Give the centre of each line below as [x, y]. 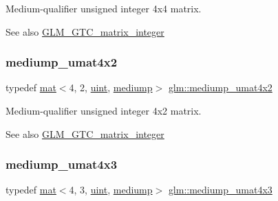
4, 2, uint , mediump [111, 87]
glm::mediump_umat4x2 [220, 87]
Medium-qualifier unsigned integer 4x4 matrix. [104, 8]
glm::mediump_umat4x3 [220, 190]
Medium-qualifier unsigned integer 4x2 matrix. [104, 110]
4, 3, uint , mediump [111, 190]
